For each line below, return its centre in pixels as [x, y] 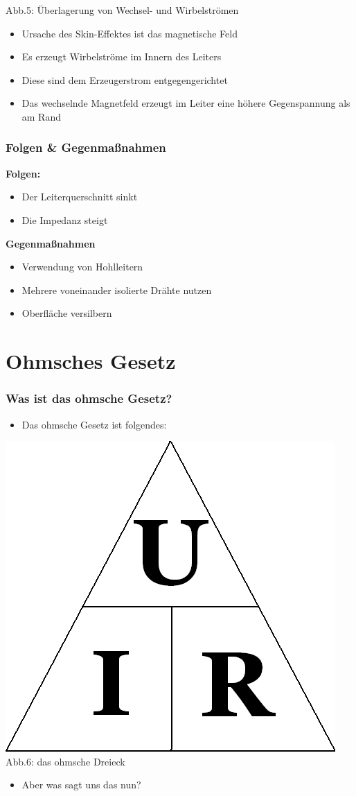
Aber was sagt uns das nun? [81, 785]
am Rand [41, 116]
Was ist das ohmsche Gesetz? [89, 398]
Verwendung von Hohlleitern [82, 267]
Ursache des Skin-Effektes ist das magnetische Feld [130, 33]
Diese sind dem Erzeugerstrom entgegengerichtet [125, 79]
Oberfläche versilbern [67, 313]
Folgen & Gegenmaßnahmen [86, 147]
